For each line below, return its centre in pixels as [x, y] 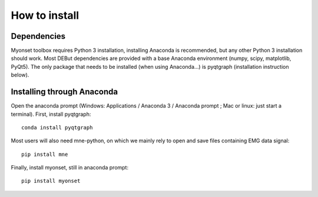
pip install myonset [51, 181]
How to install [45, 15]
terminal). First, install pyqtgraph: [51, 114]
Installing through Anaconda [64, 92]
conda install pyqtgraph [57, 127]
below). [20, 75]
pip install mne [45, 154]
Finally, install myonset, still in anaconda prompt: [70, 168]
